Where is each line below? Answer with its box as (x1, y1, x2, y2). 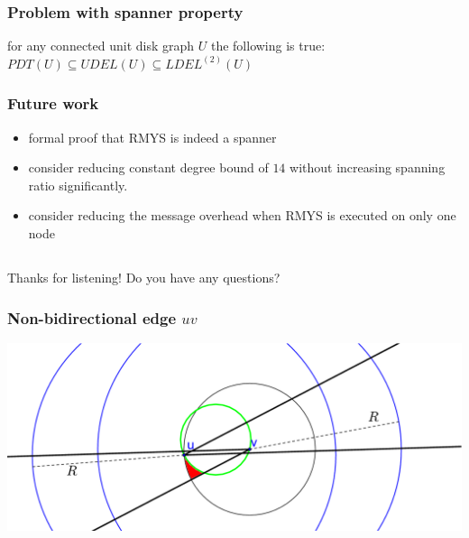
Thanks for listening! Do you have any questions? (7, 267, 280, 286)
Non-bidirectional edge (7, 306, 177, 329)
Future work (7, 92, 99, 115)
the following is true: (210, 36, 326, 55)
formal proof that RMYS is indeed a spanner (28, 127, 277, 146)
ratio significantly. (28, 175, 128, 194)
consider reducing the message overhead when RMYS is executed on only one (28, 206, 456, 225)
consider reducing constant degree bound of (28, 158, 269, 177)
